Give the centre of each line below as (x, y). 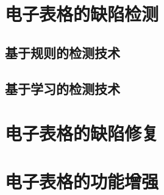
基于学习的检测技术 (62, 88)
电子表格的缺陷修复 (82, 133)
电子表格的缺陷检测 (82, 14)
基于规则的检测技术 (62, 52)
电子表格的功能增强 (82, 181)
